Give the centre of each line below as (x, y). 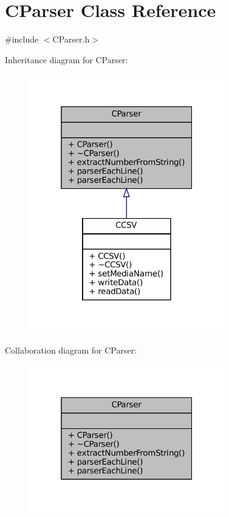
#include (22, 39)
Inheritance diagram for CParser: (67, 59)
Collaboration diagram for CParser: (71, 350)
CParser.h (71, 39)
